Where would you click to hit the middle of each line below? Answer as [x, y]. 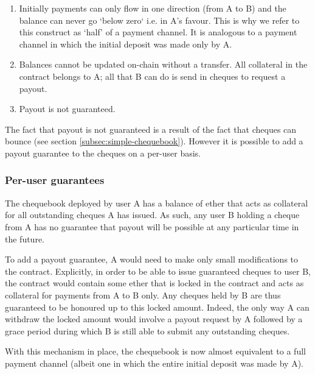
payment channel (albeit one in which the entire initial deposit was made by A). [154, 363]
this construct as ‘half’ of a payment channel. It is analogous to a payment [158, 32]
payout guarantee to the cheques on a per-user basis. [103, 153]
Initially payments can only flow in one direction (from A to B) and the [153, 8]
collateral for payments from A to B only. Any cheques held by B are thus [143, 295]
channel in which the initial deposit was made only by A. [126, 44]
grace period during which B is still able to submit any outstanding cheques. [147, 330]
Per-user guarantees [55, 180]
